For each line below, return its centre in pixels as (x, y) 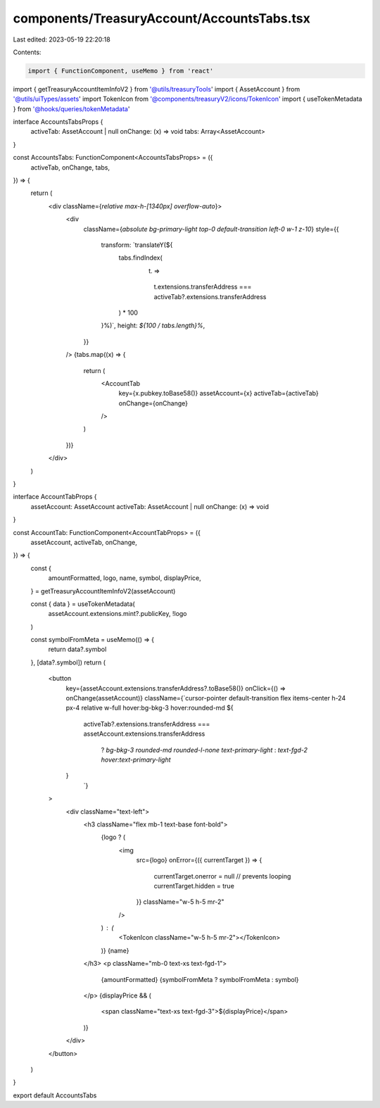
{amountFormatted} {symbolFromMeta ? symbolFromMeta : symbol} (200, 979)
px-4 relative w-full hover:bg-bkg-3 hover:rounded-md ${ (150, 708)
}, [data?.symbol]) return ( (68, 662)
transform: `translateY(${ (137, 245)
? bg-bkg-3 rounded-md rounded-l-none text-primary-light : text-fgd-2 (204, 750)
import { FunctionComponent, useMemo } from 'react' (121, 71)
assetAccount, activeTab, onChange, (84, 542)
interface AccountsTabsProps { (58, 122)
